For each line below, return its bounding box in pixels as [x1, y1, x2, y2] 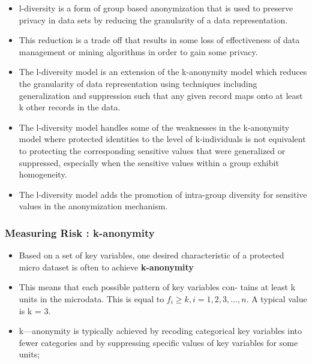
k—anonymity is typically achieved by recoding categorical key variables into [19, 324, 302, 337]
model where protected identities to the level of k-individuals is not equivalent [19, 133, 306, 145]
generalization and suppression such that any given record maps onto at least [19, 89, 303, 101]
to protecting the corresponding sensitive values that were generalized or [19, 144, 286, 157]
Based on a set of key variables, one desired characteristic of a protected [19, 249, 284, 261]
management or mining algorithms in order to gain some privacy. [19, 45, 258, 58]
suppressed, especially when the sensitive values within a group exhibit [19, 156, 279, 169]
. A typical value [246, 292, 307, 305]
